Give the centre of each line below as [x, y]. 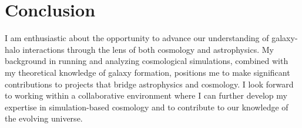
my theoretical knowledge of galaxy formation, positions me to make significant [147, 72]
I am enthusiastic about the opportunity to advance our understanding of [137, 38]
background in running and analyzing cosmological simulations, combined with [147, 61]
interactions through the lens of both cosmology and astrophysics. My [148, 49]
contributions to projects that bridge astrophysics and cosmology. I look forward [149, 84]
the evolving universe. [44, 118]
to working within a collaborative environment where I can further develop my [146, 95]
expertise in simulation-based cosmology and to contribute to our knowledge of [147, 107]
